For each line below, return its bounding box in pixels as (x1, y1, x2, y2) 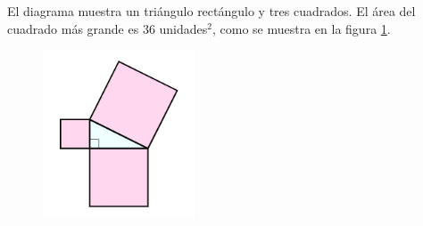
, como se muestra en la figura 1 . (212, 19, 391, 37)
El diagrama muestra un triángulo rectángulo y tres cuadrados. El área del (7, 2, 416, 20)
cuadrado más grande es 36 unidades (7, 19, 208, 37)
